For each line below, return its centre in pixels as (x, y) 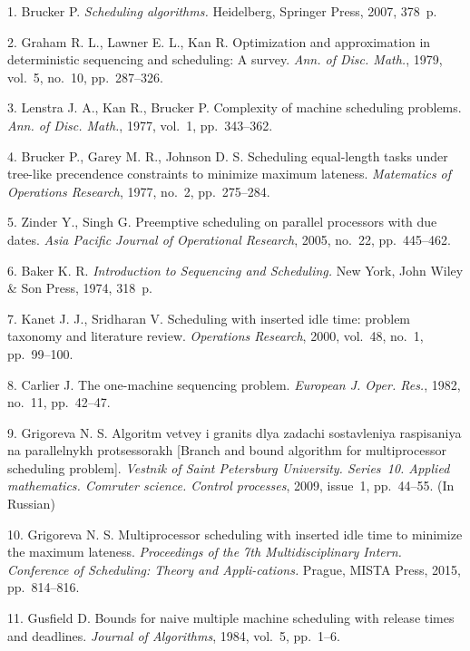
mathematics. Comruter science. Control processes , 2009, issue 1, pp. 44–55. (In (231, 486)
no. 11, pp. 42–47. (59, 402)
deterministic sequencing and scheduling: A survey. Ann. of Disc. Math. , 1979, (225, 59)
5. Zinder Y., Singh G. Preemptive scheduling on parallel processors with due (222, 222)
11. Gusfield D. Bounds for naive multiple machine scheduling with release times (231, 618)
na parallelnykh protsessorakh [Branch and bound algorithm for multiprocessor (227, 450)
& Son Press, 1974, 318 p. (80, 288)
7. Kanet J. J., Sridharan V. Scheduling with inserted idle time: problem (209, 318)
